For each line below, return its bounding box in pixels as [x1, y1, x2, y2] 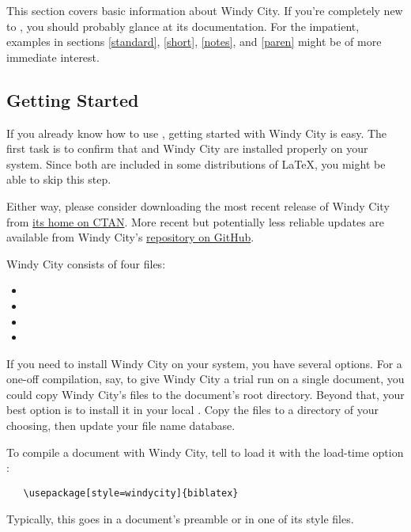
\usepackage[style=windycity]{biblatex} [23, 487, 239, 499]
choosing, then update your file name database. [6, 417, 236, 434]
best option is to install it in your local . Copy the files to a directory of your [6, 401, 379, 418]
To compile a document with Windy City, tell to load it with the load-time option [6, 443, 404, 460]
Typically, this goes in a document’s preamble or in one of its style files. [6, 510, 354, 526]
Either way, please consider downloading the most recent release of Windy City [6, 197, 390, 214]
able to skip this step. [6, 171, 111, 188]
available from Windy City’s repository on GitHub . [6, 229, 255, 245]
